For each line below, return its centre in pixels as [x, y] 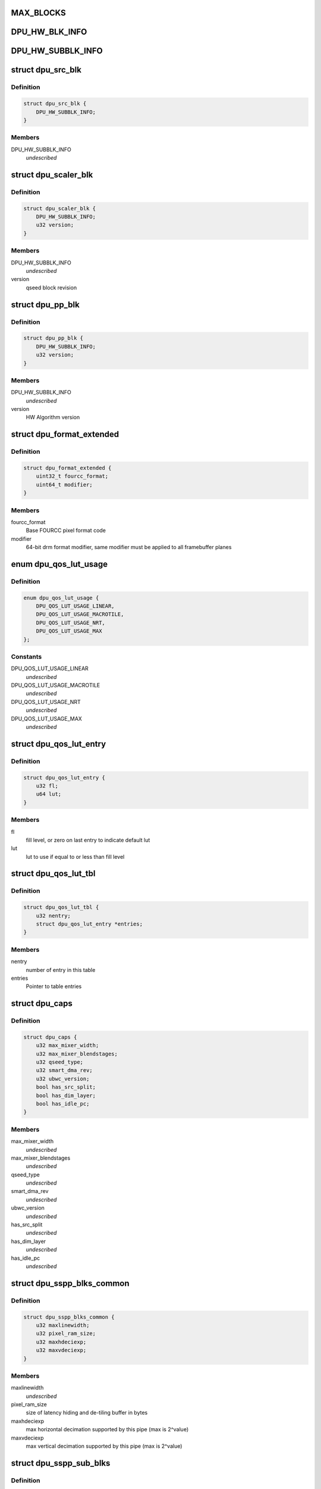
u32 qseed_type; [59, 1062]
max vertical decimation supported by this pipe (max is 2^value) [104, 1446]
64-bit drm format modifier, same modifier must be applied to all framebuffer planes [129, 547]
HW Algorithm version [53, 418]
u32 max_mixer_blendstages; [77, 1054]
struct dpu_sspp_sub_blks [61, 1463]
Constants [26, 656]
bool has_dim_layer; [66, 1095]
